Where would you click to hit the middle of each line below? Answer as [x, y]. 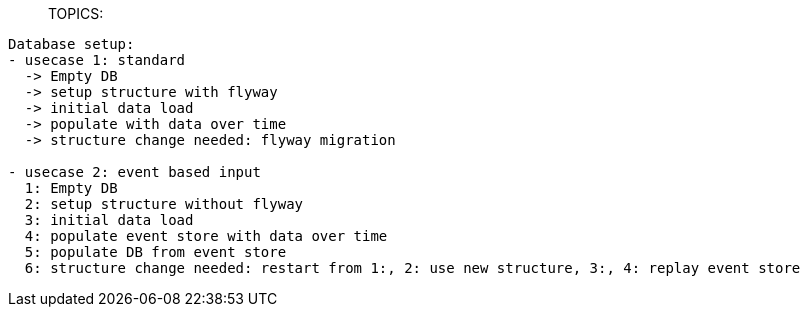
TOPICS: [76, 13]
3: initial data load [109, 220]
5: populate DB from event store [155, 252]
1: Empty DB [71, 188]
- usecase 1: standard [97, 60]
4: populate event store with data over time [206, 236]
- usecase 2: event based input [134, 172]
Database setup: [71, 44]
